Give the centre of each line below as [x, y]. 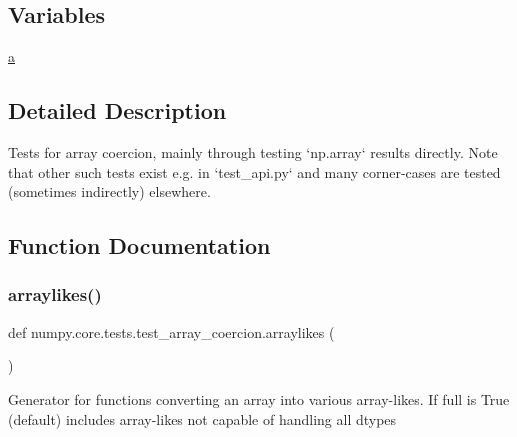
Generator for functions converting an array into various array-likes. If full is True [259, 398]
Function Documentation [139, 245]
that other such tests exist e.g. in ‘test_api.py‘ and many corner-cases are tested [254, 171]
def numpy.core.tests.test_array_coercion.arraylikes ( [171, 331]
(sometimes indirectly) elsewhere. [109, 191]
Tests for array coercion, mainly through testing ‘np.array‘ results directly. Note [253, 152]
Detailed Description [117, 110]
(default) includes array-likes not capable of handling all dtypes [202, 418]
